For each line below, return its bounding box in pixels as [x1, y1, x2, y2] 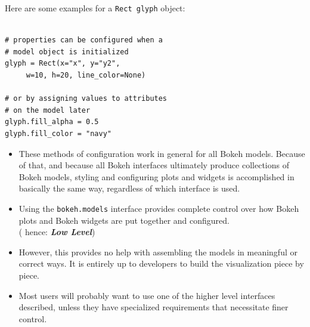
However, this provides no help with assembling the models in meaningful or [18, 245, 297, 258]
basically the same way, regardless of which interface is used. [18, 182, 240, 195]
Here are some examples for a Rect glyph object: [5, 2, 185, 14]
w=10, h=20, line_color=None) [26, 71, 146, 80]
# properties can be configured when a [5, 36, 163, 45]
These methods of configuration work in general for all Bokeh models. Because [18, 147, 305, 159]
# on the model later [5, 106, 91, 115]
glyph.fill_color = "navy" [5, 129, 111, 138]
